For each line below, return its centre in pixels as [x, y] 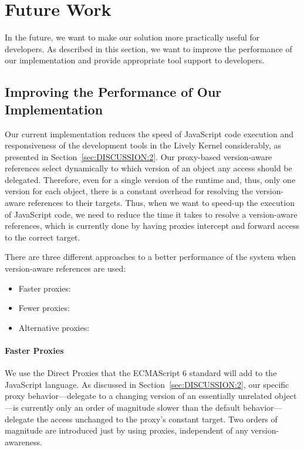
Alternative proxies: [54, 327]
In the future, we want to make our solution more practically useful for [132, 37]
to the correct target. [43, 237]
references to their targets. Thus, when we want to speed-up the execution [161, 203]
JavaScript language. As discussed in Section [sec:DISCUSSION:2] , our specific [147, 384]
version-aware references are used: [65, 268]
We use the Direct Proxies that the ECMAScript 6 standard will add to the [141, 373]
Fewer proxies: [44, 308]
